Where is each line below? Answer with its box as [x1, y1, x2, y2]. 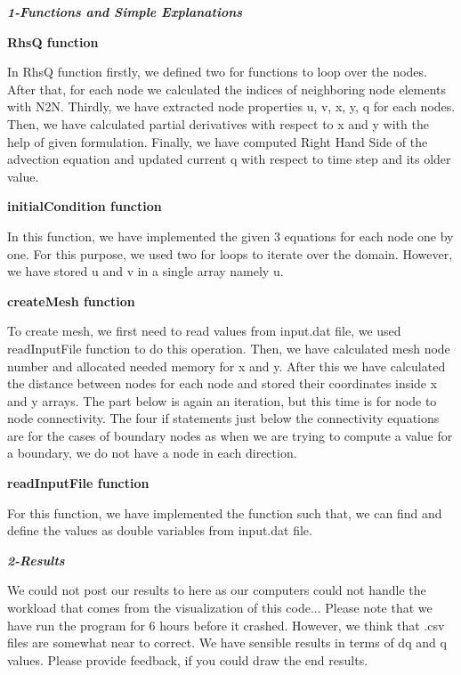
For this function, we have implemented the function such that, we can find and [7, 503, 442, 522]
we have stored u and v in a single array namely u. [7, 262, 284, 281]
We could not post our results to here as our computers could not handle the [7, 581, 426, 599]
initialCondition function [7, 197, 162, 216]
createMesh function [7, 291, 135, 310]
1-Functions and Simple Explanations [7, 3, 243, 20]
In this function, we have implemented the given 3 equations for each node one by [7, 226, 454, 245]
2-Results [7, 550, 65, 569]
